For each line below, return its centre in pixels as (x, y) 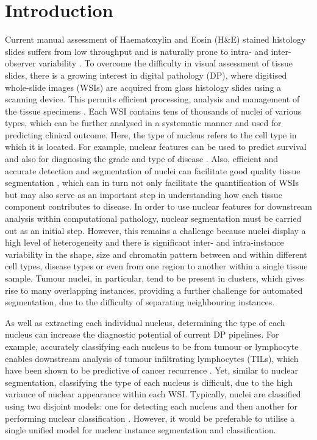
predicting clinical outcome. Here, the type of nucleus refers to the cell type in (151, 134)
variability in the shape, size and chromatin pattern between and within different (156, 254)
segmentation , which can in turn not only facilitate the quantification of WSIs (152, 183)
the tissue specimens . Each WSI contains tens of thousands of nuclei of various (153, 111)
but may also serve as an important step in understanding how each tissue (144, 194)
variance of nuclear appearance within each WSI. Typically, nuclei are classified (153, 394)
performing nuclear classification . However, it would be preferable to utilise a (150, 418)
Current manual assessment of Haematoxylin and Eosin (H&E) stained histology (155, 39)
